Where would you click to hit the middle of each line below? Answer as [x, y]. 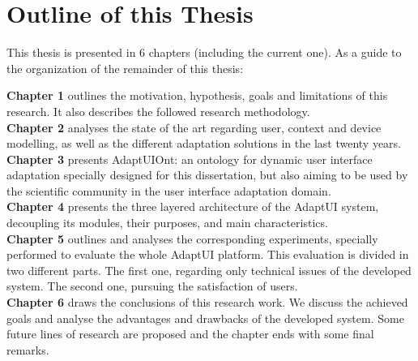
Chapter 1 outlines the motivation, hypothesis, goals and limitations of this [197, 95]
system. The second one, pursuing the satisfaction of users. [152, 286]
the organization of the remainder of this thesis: [125, 68]
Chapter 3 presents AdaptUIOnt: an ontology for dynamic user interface [190, 159]
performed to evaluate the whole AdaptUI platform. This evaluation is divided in [208, 254]
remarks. [28, 349]
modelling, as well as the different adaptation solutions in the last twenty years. [204, 143]
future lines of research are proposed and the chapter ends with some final [190, 334]
